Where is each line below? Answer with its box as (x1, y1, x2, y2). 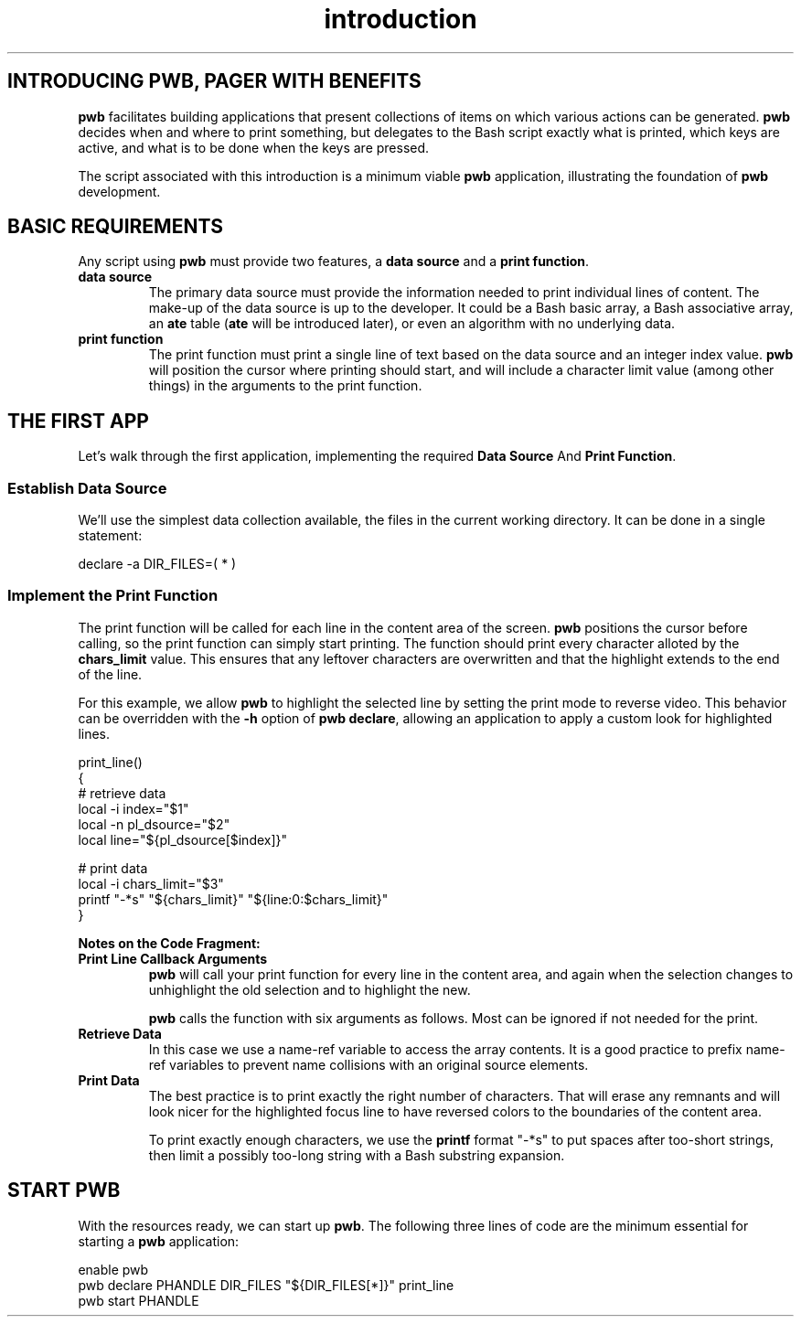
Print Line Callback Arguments (78, 950, 268, 966)
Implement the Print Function (7, 586, 219, 605)
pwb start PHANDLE (78, 1292, 199, 1308)
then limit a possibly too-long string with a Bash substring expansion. (148, 1147, 565, 1163)
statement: (78, 528, 143, 544)
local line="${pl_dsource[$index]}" (78, 831, 288, 848)
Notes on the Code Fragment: (78, 934, 261, 951)
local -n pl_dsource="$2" (78, 816, 230, 832)
